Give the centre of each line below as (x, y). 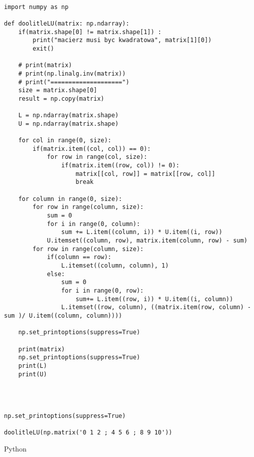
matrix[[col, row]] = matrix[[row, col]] (145, 174)
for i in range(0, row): (102, 290)
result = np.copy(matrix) (61, 98)
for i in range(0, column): (93, 224)
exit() (43, 48)
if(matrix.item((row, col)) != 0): (120, 166)
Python (15, 448)
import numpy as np (36, 7)
